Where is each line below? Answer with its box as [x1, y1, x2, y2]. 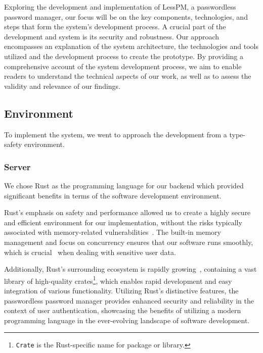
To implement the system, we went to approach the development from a [4, 129, 227, 139]
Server [4, 160, 31, 173]
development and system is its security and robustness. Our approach [4, 31, 220, 41]
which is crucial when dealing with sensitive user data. [4, 246, 176, 257]
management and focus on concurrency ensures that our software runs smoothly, [4, 236, 253, 247]
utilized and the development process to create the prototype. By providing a [4, 51, 244, 61]
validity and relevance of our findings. [4, 80, 121, 91]
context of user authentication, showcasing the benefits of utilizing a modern [4, 305, 241, 316]
